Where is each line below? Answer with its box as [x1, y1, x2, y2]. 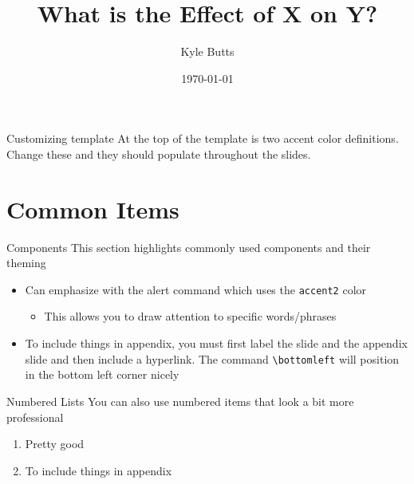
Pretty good [25, 435, 85, 452]
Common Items [6, 192, 179, 225]
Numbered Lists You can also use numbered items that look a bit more [6, 392, 354, 409]
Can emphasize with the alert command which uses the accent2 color [25, 281, 367, 297]
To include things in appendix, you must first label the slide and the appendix [25, 335, 408, 352]
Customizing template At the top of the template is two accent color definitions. [6, 130, 399, 147]
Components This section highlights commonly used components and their [6, 238, 371, 255]
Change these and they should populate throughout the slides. [6, 145, 311, 162]
